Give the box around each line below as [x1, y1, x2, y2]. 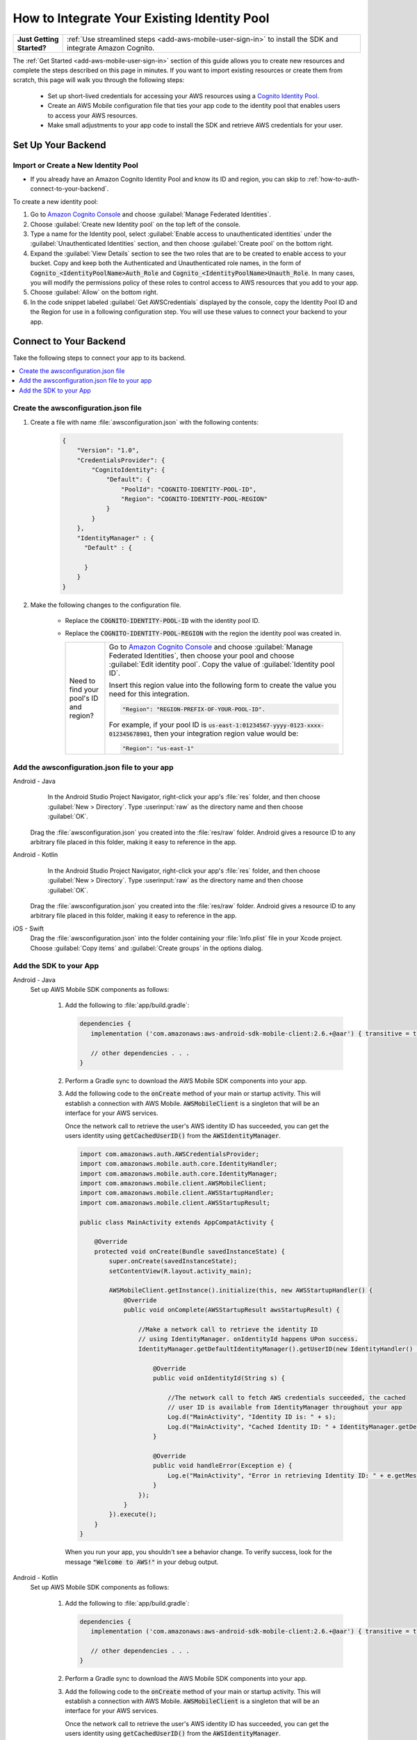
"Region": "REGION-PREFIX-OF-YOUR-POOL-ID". [122, 705, 265, 713]
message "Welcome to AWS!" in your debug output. [65, 1558, 219, 1566]
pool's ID [69, 693, 99, 703]
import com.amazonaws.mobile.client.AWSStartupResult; [79, 1199, 270, 1207]
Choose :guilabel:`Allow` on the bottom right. [30, 288, 158, 296]
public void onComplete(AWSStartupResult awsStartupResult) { [123, 1306, 341, 1314]
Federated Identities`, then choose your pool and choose [108, 651, 295, 661]
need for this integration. [108, 689, 190, 699]
